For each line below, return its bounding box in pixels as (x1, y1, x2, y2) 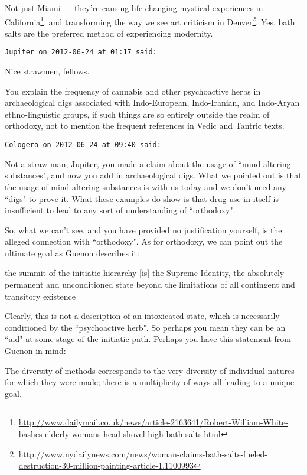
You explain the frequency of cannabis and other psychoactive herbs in (5, 84, 261, 97)
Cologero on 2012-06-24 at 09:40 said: (5, 141, 161, 149)
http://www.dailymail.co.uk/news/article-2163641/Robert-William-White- (18, 416, 288, 428)
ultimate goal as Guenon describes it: (5, 246, 139, 259)
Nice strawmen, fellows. (5, 65, 90, 77)
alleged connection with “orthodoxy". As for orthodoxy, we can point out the (5, 235, 283, 248)
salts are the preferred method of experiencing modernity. (5, 27, 213, 39)
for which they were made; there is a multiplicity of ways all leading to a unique (5, 376, 295, 388)
